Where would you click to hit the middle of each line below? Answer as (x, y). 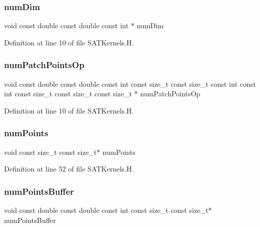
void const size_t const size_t (50, 152)
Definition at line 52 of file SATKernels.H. (69, 169)
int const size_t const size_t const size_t (68, 94)
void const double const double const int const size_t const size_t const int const (130, 83)
